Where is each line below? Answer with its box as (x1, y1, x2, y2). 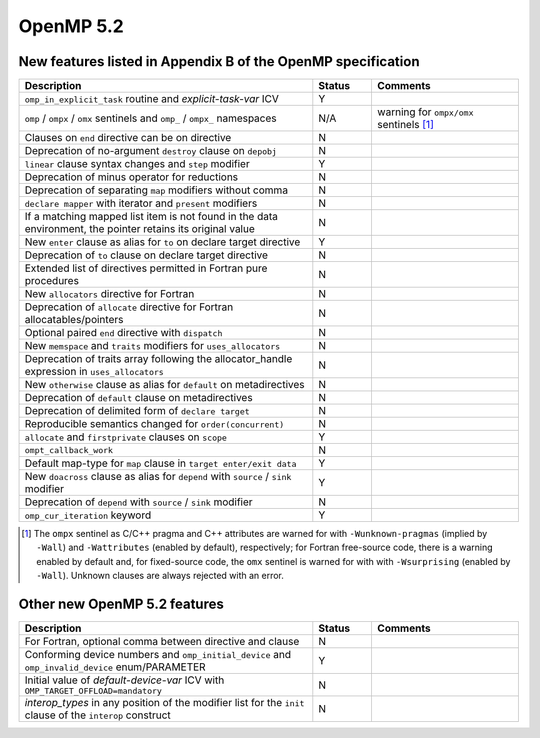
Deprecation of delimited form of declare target (24, 404, 250, 418)
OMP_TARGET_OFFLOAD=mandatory (24, 686, 162, 697)
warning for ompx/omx (376, 105, 474, 119)
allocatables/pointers (24, 313, 124, 327)
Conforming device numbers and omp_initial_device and (24, 648, 292, 662)
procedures (24, 274, 80, 288)
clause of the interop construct (24, 708, 172, 722)
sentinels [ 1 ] (376, 118, 434, 132)
